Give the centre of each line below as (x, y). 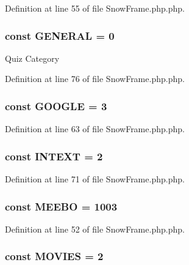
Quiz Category (32, 58)
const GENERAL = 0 (60, 35)
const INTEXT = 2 (54, 156)
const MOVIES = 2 (54, 256)
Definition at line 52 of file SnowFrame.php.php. (95, 229)
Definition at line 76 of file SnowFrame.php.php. (95, 79)
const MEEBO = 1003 (61, 206)
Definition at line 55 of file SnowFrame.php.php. (95, 8)
